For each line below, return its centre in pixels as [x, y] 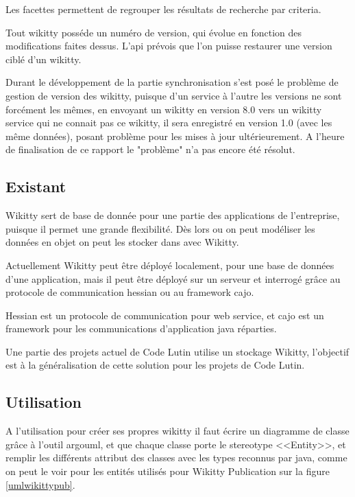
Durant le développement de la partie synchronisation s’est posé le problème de [172, 82]
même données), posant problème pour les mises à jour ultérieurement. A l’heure [175, 136]
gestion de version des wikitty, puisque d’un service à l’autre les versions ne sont [174, 95]
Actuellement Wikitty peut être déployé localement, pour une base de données [170, 265]
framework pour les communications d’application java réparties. [141, 328]
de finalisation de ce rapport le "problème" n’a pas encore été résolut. [150, 149]
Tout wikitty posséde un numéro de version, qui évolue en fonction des [154, 32]
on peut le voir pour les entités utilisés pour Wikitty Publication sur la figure [168, 471]
